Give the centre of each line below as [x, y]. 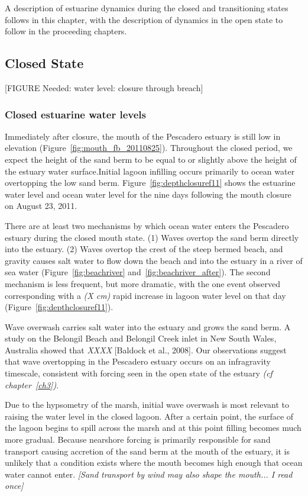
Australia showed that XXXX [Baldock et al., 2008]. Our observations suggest [146, 350]
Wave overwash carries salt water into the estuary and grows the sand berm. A [148, 326]
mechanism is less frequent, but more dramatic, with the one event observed [142, 283]
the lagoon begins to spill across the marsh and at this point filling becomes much [153, 428]
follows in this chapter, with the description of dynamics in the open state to [144, 19]
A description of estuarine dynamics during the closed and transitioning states [147, 8]
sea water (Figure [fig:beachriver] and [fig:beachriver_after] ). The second [138, 272]
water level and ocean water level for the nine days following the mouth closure [148, 194]
